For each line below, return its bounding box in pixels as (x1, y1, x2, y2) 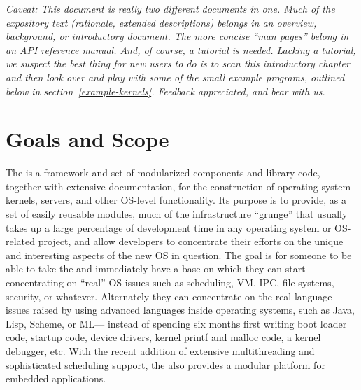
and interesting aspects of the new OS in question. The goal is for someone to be (6, 247, 352, 262)
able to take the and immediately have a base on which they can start (6, 261, 306, 276)
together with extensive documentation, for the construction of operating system (6, 179, 351, 193)
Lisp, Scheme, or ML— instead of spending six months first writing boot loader (6, 316, 347, 330)
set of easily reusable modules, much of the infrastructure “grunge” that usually (6, 207, 348, 221)
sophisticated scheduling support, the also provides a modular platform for (6, 357, 325, 372)
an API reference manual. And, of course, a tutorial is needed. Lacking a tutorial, (6, 42, 356, 57)
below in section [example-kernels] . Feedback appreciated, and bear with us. (6, 83, 325, 98)
